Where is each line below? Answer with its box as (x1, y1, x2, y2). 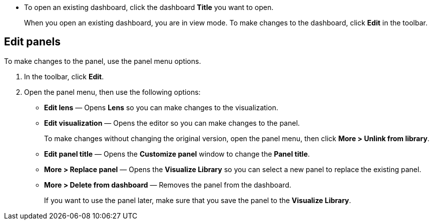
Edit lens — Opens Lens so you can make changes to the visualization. (44, 103, 278, 112)
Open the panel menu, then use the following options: (24, 87, 201, 96)
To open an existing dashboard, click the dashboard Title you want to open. (24, 3, 274, 11)
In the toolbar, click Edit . (24, 72, 104, 81)
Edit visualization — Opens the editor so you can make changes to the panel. (44, 118, 300, 127)
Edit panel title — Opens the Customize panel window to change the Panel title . (44, 149, 310, 158)
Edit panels (4, 35, 61, 48)
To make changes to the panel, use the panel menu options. (4, 56, 201, 65)
